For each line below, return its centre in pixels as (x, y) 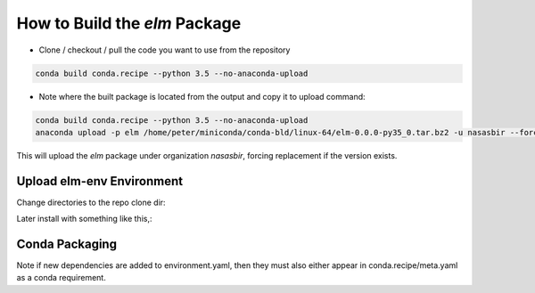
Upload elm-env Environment (99, 181)
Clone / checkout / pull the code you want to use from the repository (165, 50)
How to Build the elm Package (129, 23)
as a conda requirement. (61, 278)
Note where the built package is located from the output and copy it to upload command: (202, 96)
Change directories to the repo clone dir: (91, 202)
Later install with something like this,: (84, 219)
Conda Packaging (67, 244)
